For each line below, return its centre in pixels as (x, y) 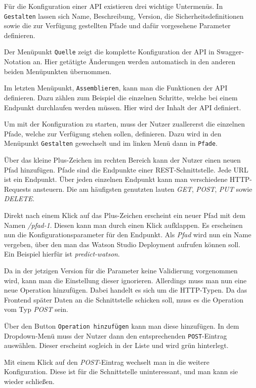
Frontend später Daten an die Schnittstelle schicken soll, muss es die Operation (124, 299)
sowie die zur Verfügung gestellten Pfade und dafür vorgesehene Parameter (117, 25)
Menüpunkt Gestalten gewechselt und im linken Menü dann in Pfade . (111, 143)
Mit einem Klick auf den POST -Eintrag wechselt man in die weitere (107, 362)
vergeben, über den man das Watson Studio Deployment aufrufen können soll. (122, 244)
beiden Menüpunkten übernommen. (58, 71)
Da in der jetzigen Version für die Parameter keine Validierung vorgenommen (121, 270)
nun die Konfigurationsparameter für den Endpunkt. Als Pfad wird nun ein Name (128, 235)
